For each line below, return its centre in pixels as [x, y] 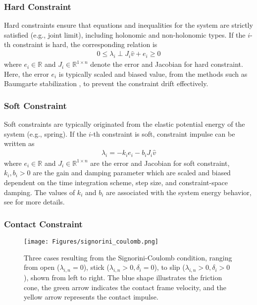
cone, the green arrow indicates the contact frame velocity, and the [125, 287]
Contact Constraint [43, 224]
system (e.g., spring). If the [45, 133]
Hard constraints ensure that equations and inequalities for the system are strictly [128, 25]
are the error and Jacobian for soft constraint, [160, 163]
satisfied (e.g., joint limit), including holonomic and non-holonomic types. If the [125, 34]
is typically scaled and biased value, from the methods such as [153, 74]
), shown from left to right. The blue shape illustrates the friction [123, 278]
